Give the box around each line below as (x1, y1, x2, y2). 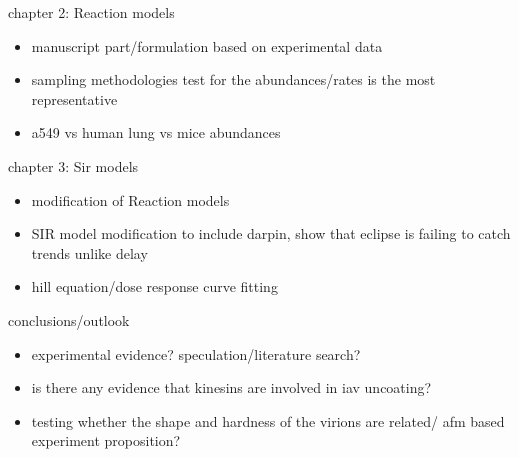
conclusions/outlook (8, 309, 130, 330)
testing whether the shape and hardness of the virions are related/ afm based (31, 410, 505, 431)
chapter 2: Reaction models (8, 2, 175, 22)
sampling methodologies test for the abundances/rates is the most (31, 69, 436, 90)
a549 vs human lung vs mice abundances (31, 122, 281, 143)
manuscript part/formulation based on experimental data (31, 35, 383, 56)
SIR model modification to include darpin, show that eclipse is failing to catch (31, 223, 511, 244)
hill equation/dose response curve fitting (31, 276, 278, 297)
